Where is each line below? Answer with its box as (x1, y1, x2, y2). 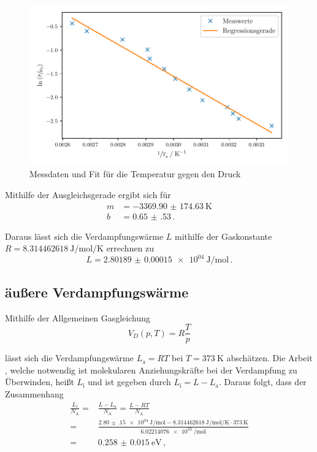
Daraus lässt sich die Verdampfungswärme (5, 229, 164, 242)
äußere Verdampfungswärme (5, 282, 189, 301)
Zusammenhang (5, 387, 64, 400)
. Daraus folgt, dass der (219, 375, 307, 388)
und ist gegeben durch (88, 375, 171, 388)
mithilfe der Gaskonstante (175, 229, 272, 242)
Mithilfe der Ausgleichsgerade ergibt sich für (5, 188, 171, 201)
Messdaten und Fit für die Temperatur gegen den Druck (29, 167, 241, 180)
